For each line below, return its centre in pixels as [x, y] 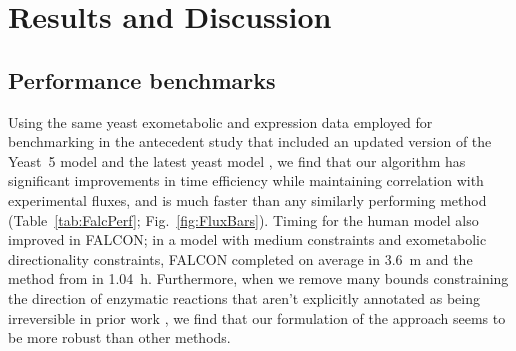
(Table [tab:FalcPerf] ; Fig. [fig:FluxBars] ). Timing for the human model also [243, 219]
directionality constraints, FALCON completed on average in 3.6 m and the [240, 258]
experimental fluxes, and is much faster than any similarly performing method [247, 199]
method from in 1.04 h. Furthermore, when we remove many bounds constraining [258, 278]
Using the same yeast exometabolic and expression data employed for [220, 121]
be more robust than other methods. [119, 337]
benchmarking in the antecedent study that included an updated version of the [250, 141]
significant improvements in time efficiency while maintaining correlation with [246, 180]
